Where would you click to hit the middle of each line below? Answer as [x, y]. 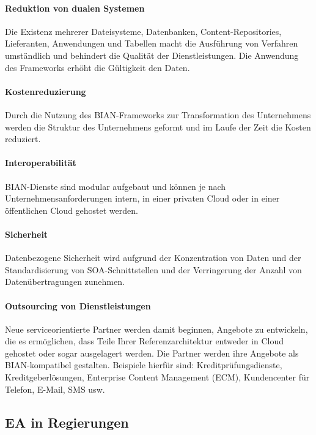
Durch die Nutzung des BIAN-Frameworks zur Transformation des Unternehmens [158, 114]
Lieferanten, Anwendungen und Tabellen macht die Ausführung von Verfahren [152, 43]
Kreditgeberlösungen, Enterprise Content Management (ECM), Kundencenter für [157, 377]
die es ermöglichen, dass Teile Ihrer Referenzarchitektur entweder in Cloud [145, 341]
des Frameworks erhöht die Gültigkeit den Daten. [97, 67]
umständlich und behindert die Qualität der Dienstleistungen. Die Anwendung [152, 55]
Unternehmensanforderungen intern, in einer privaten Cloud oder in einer [142, 198]
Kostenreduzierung [46, 91]
